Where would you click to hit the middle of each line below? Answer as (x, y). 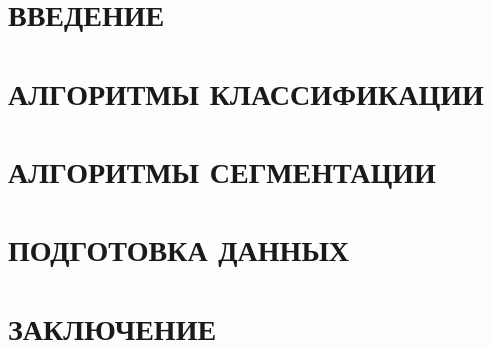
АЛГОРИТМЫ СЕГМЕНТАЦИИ (222, 170)
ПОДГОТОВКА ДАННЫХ (179, 249)
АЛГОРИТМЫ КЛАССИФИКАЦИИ (246, 92)
